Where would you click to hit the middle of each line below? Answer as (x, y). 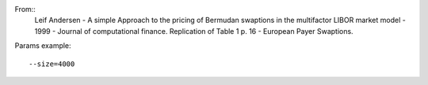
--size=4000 (52, 64)
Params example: (43, 46)
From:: (25, 9)
